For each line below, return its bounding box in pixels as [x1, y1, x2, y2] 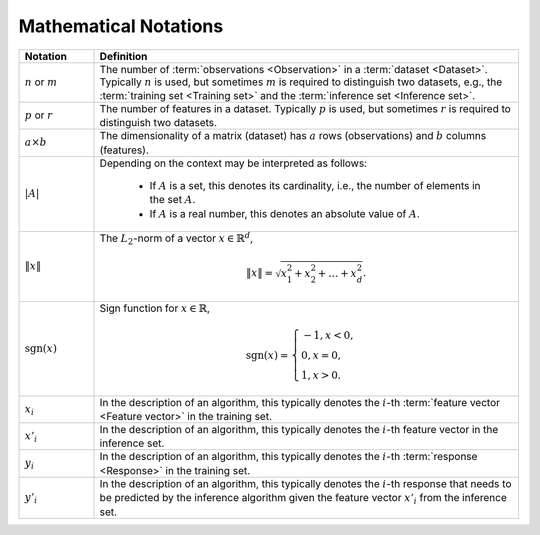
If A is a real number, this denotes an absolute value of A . [149, 206, 420, 220]
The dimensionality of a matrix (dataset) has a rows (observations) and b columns [99, 129, 487, 143]
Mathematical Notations [18, 15, 224, 37]
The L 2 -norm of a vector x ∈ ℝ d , [99, 230, 254, 247]
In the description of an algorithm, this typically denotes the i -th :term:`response [99, 450, 478, 464]
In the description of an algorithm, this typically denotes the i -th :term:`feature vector [99, 395, 500, 409]
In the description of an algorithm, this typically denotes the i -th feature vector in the [99, 423, 499, 436]
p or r [24, 108, 54, 122]
